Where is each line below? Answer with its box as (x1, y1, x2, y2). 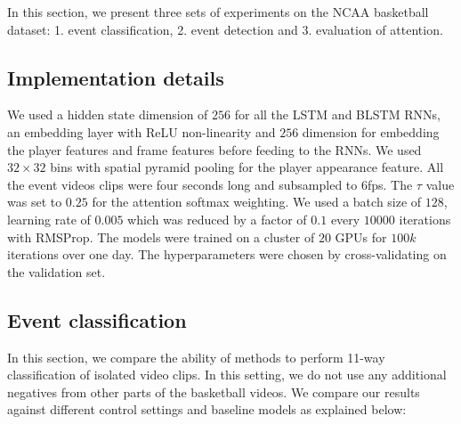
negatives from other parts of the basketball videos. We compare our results (7, 382, 420, 401)
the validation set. (7, 262, 106, 281)
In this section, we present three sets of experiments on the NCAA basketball (7, 3, 429, 20)
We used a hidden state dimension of (7, 105, 208, 124)
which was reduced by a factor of (127, 209, 307, 228)
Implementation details (7, 63, 224, 91)
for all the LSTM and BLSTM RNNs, (234, 105, 441, 124)
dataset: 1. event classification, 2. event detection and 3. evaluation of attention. (7, 20, 443, 38)
